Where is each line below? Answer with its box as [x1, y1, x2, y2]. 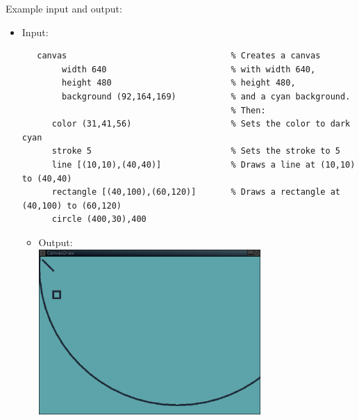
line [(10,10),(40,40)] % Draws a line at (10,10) [51, 159, 356, 170]
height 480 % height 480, [62, 78, 296, 88]
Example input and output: [6, 1, 122, 15]
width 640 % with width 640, [62, 64, 316, 74]
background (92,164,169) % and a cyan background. [62, 91, 351, 102]
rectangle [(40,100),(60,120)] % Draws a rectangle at [51, 187, 340, 197]
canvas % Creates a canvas [37, 51, 321, 61]
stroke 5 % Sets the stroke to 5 [51, 146, 340, 156]
